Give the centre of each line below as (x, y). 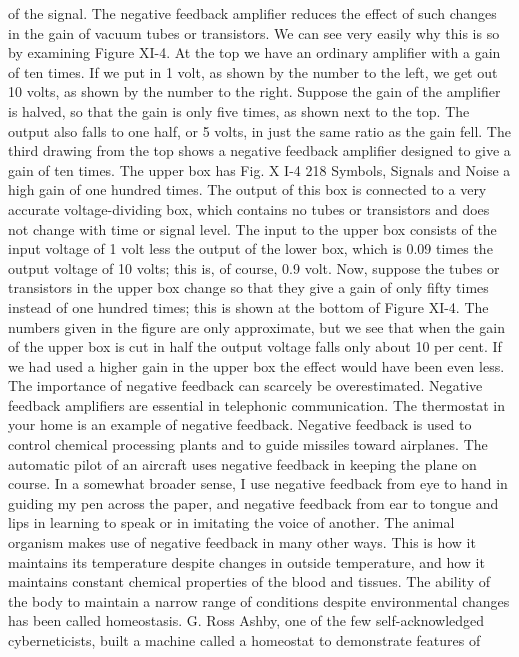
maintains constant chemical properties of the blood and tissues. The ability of (249, 581)
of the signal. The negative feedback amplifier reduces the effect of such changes (252, 13)
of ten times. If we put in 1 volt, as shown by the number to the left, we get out (253, 71)
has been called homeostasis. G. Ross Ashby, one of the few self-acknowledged (246, 620)
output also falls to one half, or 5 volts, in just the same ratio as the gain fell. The (259, 130)
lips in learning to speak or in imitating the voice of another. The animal (231, 522)
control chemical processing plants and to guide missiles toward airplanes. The (248, 444)
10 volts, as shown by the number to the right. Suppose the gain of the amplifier (254, 91)
